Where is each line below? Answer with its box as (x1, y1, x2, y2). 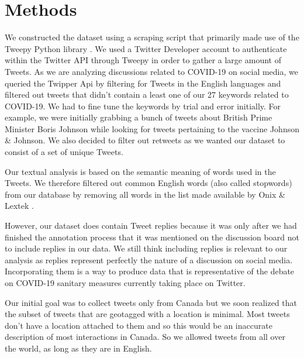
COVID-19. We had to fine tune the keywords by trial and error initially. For (5, 99, 281, 112)
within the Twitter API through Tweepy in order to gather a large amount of (5, 54, 281, 66)
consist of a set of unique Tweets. (5, 146, 123, 158)
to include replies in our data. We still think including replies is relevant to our (5, 242, 288, 254)
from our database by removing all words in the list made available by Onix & (5, 188, 285, 200)
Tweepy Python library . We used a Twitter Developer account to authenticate (5, 42, 287, 54)
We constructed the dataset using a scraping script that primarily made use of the (5, 31, 299, 43)
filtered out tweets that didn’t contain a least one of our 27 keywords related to (5, 88, 289, 101)
